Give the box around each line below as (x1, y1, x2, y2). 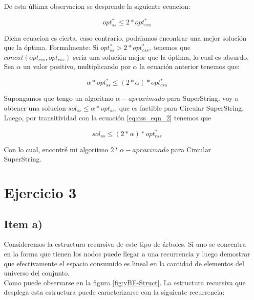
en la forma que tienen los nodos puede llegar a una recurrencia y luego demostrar (4, 249, 250, 259)
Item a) (4, 216, 42, 231)
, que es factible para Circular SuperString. (115, 103, 244, 113)
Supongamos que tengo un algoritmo (4, 93, 114, 103)
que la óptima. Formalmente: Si (4, 42, 99, 52)
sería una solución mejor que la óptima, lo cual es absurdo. (73, 51, 249, 62)
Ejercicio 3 (4, 183, 77, 203)
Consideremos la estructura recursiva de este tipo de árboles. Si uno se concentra (4, 239, 246, 249)
